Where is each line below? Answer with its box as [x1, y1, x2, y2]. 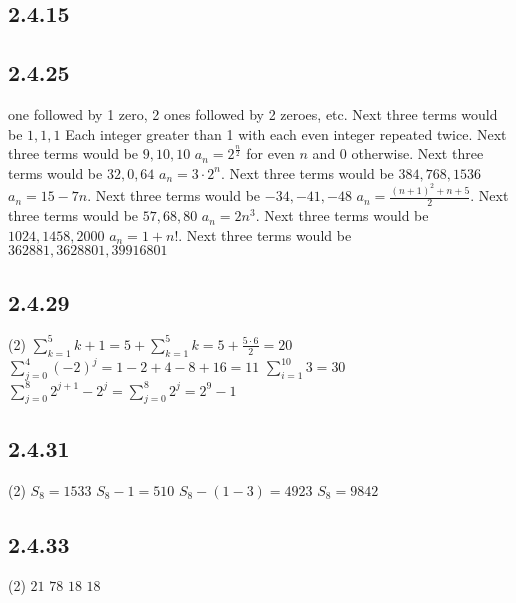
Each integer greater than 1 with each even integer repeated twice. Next [65, 123, 507, 144]
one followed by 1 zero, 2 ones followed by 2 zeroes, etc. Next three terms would [8, 103, 498, 124]
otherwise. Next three [351, 143, 484, 164]
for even [246, 143, 295, 164]
